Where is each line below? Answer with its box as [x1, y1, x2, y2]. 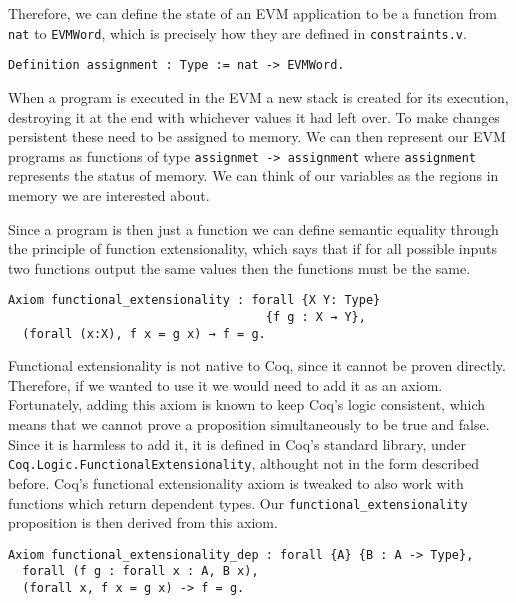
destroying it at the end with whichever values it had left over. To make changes [8, 106, 500, 127]
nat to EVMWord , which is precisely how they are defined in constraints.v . [8, 22, 467, 43]
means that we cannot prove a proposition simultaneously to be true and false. [8, 414, 490, 435]
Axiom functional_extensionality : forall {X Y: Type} [8, 293, 381, 308]
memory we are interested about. [8, 184, 210, 205]
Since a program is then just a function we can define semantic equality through [8, 218, 499, 239]
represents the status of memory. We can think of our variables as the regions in [8, 165, 499, 186]
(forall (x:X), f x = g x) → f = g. [22, 326, 266, 341]
